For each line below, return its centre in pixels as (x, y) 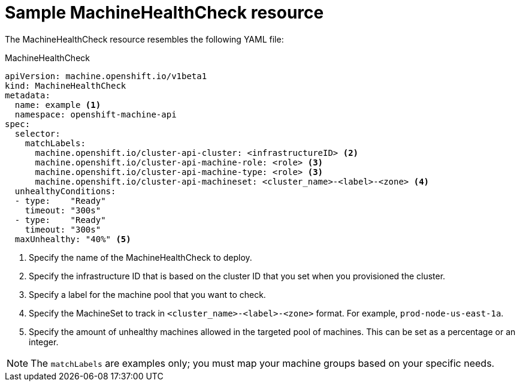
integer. (44, 342)
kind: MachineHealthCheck (66, 85)
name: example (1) (58, 105)
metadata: (28, 95)
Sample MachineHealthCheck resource (164, 13)
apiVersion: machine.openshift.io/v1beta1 (106, 76)
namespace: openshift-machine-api (96, 114)
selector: (37, 133)
